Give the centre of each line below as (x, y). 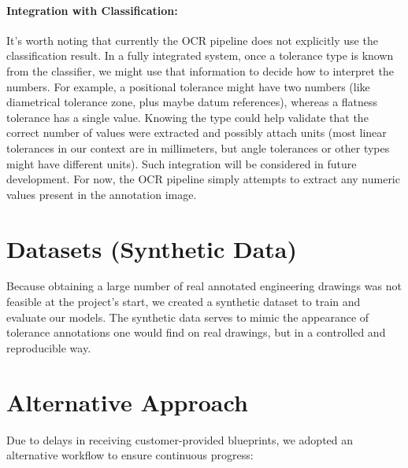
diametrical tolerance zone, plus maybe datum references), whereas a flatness (192, 102)
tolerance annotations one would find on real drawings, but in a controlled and (196, 332)
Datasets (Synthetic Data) (152, 248)
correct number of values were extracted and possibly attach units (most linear (197, 133)
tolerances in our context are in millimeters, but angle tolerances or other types (198, 147)
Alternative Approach (127, 402)
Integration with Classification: (92, 10)
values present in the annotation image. (102, 194)
